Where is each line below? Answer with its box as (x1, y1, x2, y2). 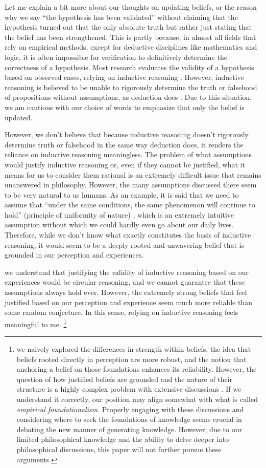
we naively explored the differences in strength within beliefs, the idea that (16, 344, 251, 354)
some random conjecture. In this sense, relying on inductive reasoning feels (5, 307, 238, 317)
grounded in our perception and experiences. (5, 249, 144, 260)
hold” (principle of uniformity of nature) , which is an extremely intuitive (5, 209, 234, 220)
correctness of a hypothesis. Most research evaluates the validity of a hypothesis (5, 61, 254, 72)
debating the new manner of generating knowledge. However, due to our (16, 423, 242, 434)
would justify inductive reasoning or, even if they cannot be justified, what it (5, 159, 245, 169)
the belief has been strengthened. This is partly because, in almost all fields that (5, 31, 256, 42)
